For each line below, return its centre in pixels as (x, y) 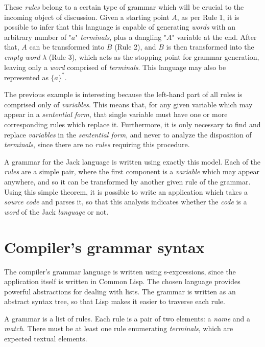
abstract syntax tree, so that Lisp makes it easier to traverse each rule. (115, 301)
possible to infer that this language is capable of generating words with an (120, 27)
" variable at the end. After (214, 37)
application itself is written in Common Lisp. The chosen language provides (122, 281)
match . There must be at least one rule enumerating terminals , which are (119, 328)
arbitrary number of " (38, 37)
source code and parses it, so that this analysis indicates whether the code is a (126, 202)
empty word (22, 56)
